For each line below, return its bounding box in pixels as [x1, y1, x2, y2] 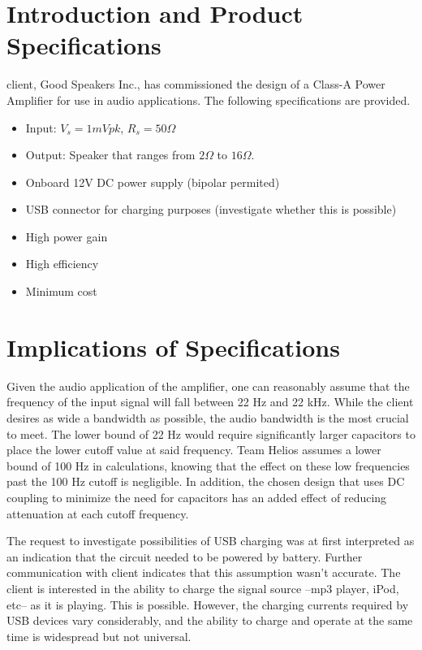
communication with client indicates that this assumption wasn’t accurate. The [6, 564, 401, 581]
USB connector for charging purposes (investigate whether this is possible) [25, 201, 397, 218]
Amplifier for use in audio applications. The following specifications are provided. [6, 91, 411, 108]
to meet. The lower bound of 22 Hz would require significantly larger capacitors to [6, 425, 416, 442]
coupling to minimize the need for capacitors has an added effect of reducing [6, 488, 387, 505]
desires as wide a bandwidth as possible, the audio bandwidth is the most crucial [6, 409, 409, 426]
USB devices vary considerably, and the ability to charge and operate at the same [6, 612, 413, 629]
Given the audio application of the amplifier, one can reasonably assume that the [6, 377, 410, 394]
